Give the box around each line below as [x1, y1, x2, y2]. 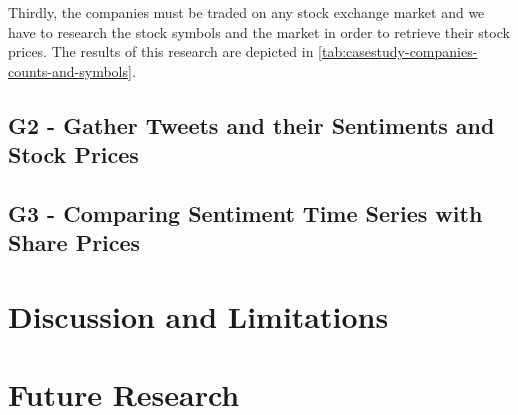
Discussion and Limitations [8, 295, 389, 336]
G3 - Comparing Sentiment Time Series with [8, 197, 483, 228]
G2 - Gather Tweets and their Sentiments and [8, 109, 495, 140]
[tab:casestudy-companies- [318, 41, 478, 62]
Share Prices [8, 227, 141, 258]
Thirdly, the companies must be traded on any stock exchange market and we [8, 2, 485, 22]
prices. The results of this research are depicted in [8, 41, 314, 62]
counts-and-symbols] [8, 60, 132, 81]
